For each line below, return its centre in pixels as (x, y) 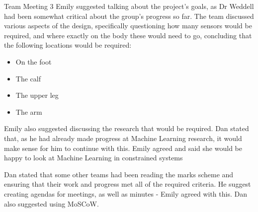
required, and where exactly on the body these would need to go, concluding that (128, 35)
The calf (28, 78)
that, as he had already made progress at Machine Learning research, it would (123, 138)
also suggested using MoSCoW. (51, 203)
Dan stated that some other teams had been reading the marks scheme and (119, 174)
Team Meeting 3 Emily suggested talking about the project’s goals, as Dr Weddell (129, 6)
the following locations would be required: (68, 45)
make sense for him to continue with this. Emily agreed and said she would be (123, 148)
